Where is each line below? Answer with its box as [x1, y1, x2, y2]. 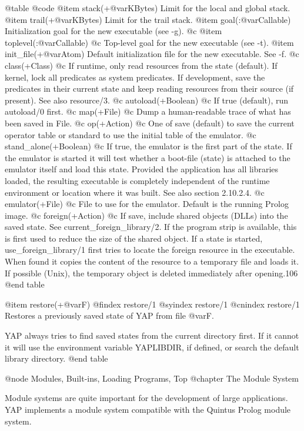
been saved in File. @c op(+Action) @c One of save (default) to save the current [5, 116, 295, 129]
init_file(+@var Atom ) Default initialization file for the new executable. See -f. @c [5, 48, 299, 60]
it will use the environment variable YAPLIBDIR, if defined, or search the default [5, 340, 299, 353]
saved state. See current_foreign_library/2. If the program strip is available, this [5, 220, 297, 233]
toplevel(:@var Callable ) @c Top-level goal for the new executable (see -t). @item [5, 36, 294, 48]
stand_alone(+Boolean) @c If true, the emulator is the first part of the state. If [5, 140, 292, 152]
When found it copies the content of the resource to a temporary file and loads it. [5, 255, 299, 268]
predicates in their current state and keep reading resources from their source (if [5, 82, 294, 95]
